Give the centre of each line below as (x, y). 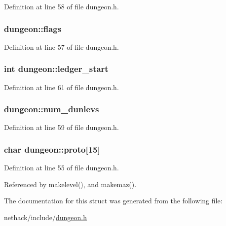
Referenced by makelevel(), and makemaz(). (70, 184)
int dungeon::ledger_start (56, 69)
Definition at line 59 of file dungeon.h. (61, 127)
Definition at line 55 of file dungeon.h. (61, 168)
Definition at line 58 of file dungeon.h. (61, 6)
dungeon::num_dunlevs (52, 109)
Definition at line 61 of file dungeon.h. (61, 87)
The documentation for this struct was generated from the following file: (113, 201)
